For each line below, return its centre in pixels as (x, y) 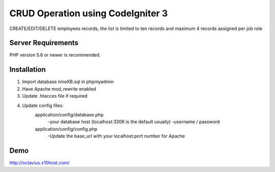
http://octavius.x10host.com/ (39, 163)
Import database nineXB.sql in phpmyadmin (68, 82)
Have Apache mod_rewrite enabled (59, 89)
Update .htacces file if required (55, 96)
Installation (28, 69)
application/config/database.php (69, 114)
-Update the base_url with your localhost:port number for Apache (116, 136)
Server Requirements (44, 43)
